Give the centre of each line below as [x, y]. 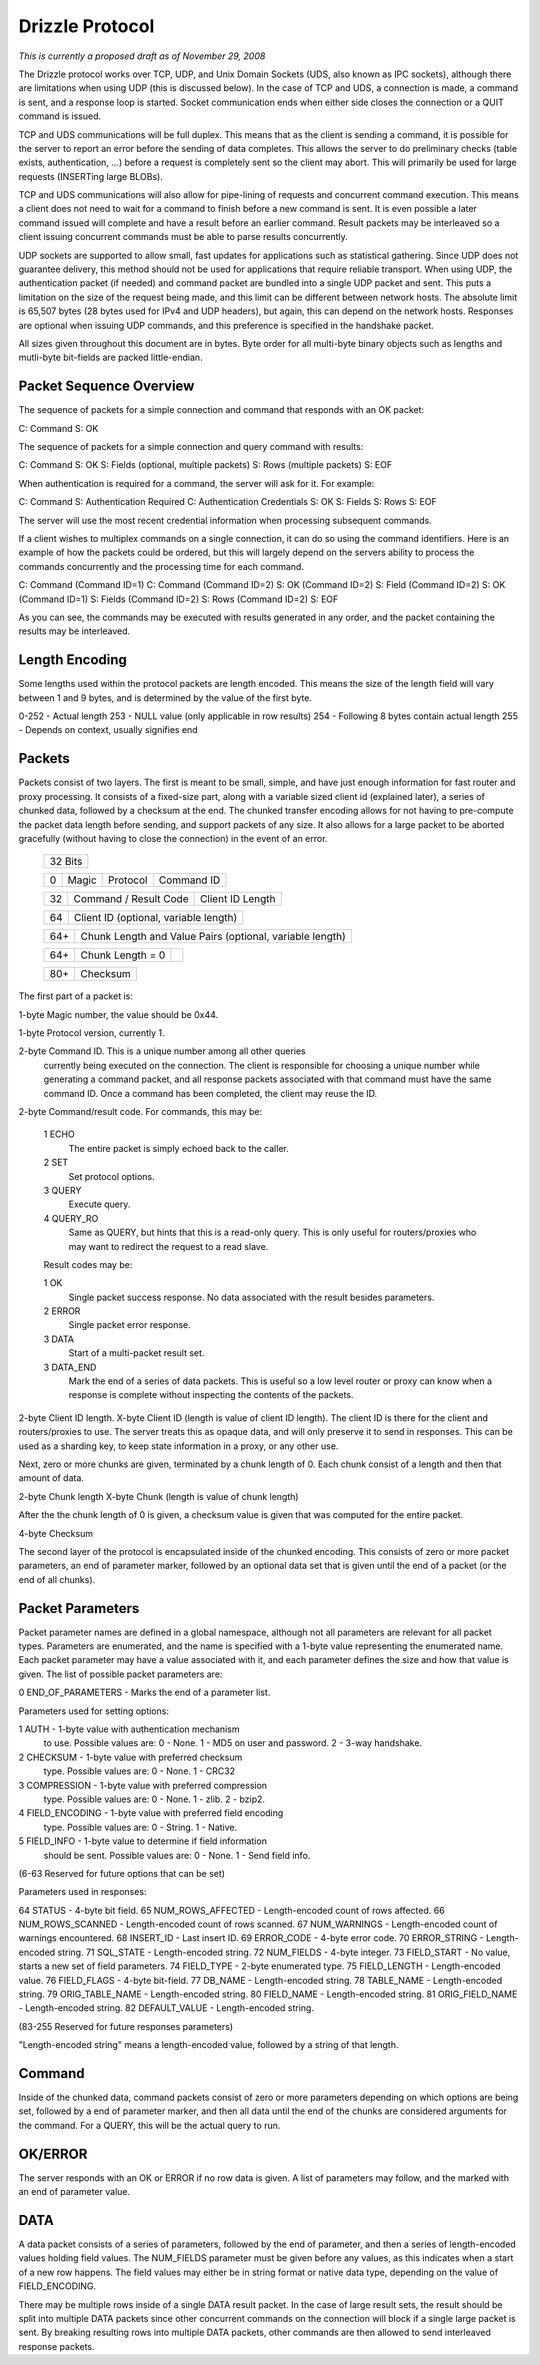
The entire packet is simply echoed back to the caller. [178, 1148]
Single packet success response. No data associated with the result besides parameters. [251, 1297]
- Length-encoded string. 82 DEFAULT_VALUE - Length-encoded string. [166, 2008]
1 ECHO [59, 1134]
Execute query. [99, 1204]
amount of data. [51, 1478]
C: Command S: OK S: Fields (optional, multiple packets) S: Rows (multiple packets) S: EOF [205, 465]
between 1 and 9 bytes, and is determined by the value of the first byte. [165, 697]
